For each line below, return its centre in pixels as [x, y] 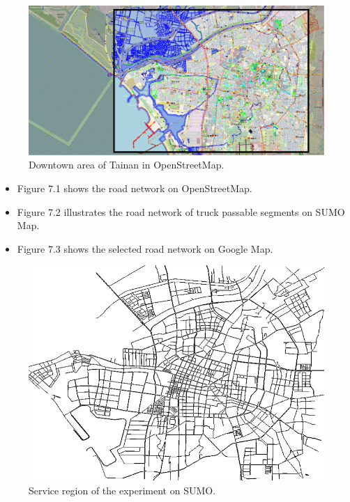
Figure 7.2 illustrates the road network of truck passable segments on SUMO [181, 211]
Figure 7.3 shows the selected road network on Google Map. [145, 248]
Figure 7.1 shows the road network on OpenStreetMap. [135, 188]
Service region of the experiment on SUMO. [122, 491]
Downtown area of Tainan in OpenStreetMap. [127, 165]
